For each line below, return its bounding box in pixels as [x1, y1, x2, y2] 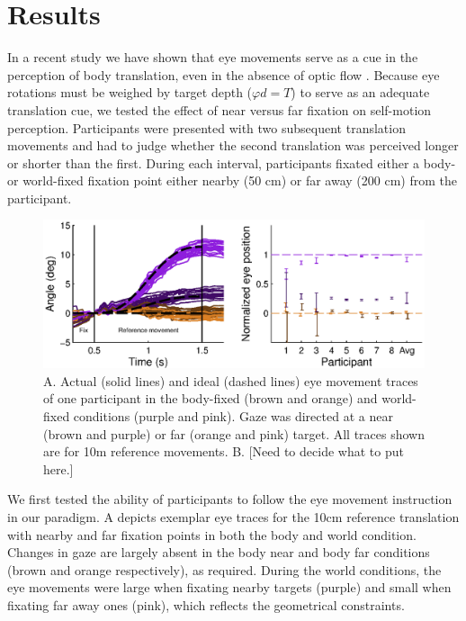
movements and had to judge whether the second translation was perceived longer [7, 136, 459, 155]
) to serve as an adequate [291, 83, 430, 102]
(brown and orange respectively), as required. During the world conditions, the [7, 560, 442, 579]
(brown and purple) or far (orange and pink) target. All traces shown [43, 424, 425, 443]
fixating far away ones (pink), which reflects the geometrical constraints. [7, 595, 405, 614]
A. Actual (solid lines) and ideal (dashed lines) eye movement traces [43, 371, 418, 390]
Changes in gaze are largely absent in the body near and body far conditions [7, 543, 430, 562]
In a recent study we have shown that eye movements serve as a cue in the [7, 48, 418, 67]
